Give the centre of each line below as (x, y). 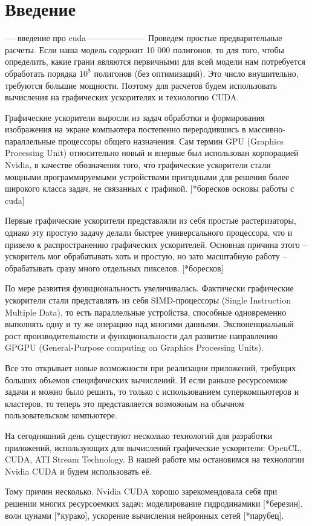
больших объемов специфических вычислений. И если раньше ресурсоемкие (146, 379)
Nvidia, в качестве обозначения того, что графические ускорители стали (138, 165)
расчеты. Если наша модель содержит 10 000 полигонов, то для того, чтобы (145, 49)
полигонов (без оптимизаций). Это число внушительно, (196, 73)
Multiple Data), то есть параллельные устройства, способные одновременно (146, 312)
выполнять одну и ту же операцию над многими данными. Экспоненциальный (149, 324)
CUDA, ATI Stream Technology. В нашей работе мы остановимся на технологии (154, 459)
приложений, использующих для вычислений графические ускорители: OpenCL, (154, 447)
